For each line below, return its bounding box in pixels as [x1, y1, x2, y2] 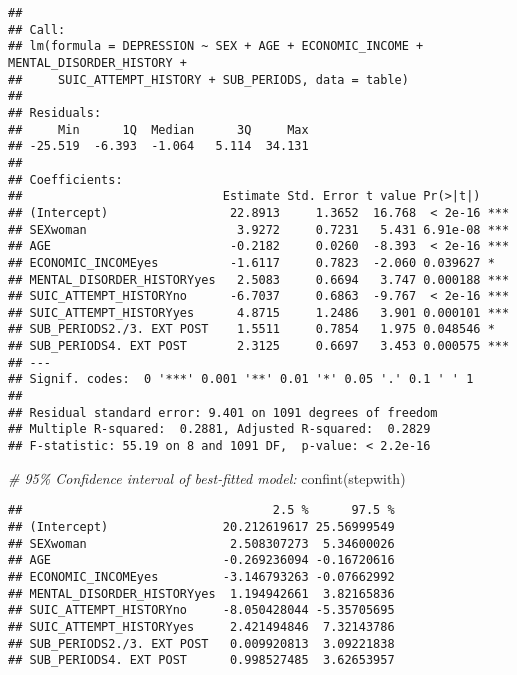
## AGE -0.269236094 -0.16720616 [8, 553, 395, 568]
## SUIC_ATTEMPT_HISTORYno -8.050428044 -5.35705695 [8, 603, 395, 618]
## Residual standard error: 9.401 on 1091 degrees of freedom [8, 405, 438, 420]
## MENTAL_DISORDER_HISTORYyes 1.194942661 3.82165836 [8, 586, 395, 601]
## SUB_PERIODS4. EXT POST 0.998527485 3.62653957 [8, 653, 395, 668]
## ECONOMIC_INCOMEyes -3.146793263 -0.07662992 [8, 569, 395, 584]
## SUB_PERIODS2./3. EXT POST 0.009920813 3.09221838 [8, 636, 395, 651]
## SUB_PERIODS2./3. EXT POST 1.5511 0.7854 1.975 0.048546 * [8, 322, 495, 337]
